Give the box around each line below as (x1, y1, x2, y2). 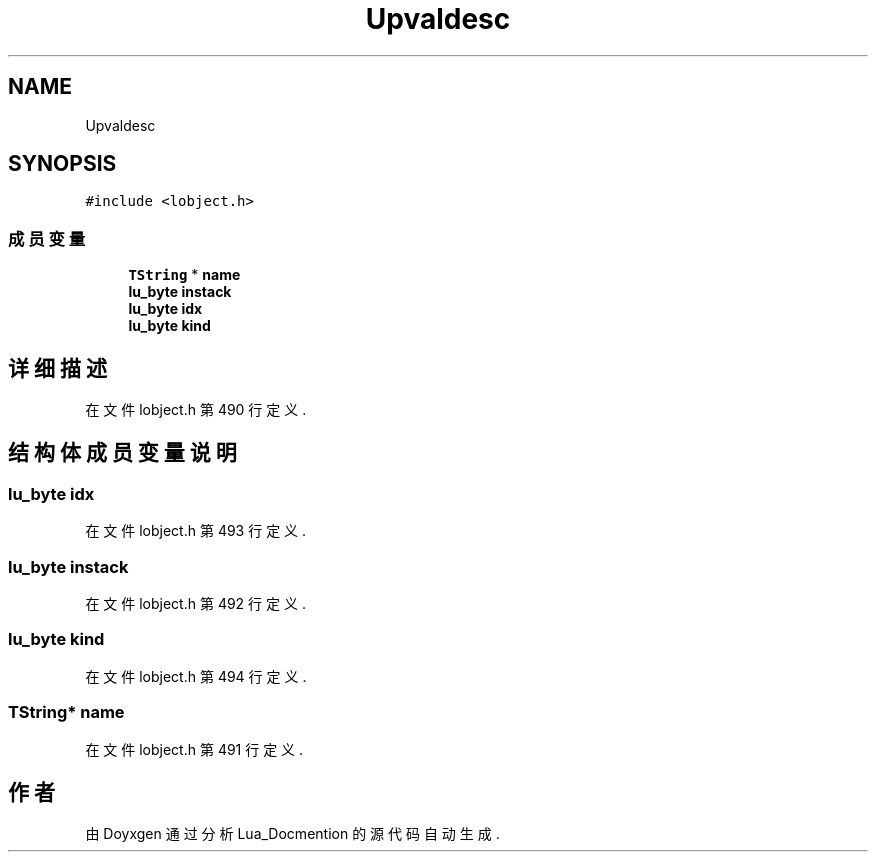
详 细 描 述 (8, 355, 107, 381)
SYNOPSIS (8, 151, 117, 177)
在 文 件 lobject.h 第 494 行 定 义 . (85, 667, 307, 685)
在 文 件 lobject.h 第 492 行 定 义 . (85, 595, 306, 612)
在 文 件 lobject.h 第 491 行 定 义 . (85, 740, 304, 758)
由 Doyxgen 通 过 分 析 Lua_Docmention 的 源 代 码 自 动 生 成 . (85, 825, 500, 843)
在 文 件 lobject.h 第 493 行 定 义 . (85, 522, 307, 540)
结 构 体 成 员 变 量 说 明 (8, 440, 237, 466)
